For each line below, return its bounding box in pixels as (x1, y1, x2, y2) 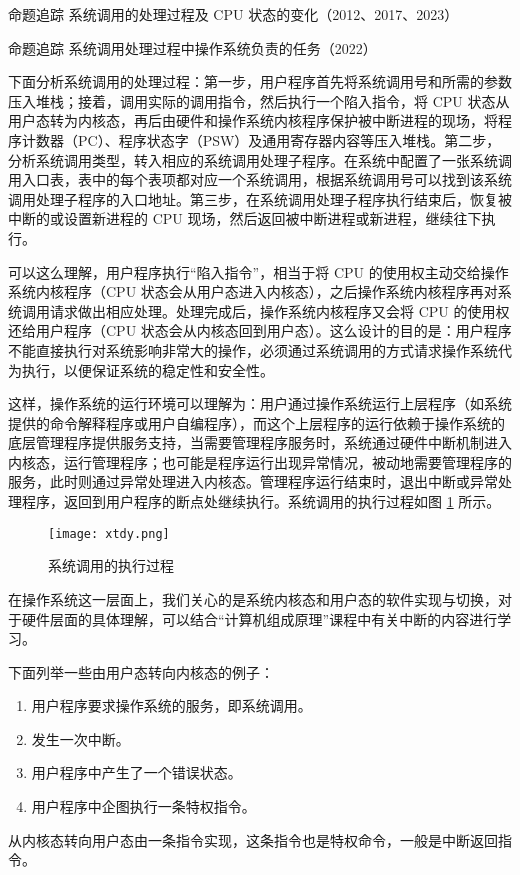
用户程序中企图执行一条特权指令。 (31, 796, 256, 817)
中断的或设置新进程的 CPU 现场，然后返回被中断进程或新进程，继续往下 (8, 208, 482, 229)
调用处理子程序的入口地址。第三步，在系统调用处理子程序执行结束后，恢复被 (8, 188, 512, 209)
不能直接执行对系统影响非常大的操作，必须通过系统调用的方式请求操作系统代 (8, 339, 512, 360)
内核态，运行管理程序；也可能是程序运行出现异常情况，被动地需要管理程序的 (8, 451, 512, 472)
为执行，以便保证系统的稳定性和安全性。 (8, 359, 274, 380)
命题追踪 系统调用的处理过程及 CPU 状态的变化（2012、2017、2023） (8, 4, 459, 24)
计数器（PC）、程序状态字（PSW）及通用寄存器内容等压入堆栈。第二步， (21, 129, 501, 150)
